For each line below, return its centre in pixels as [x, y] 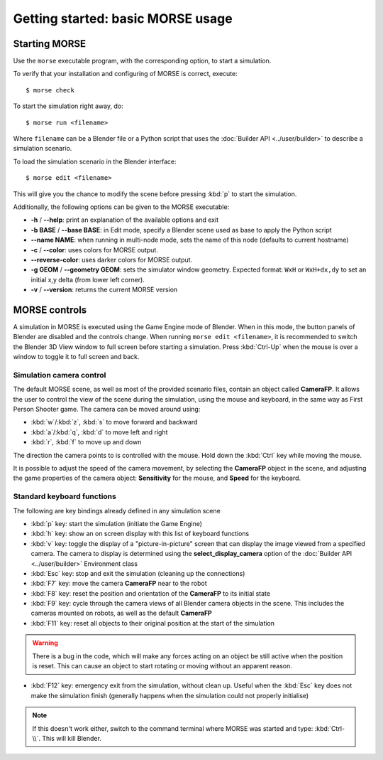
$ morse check [50, 90]
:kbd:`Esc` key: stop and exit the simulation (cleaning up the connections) [138, 573]
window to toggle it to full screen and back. [76, 357]
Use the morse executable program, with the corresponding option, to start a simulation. [142, 61]
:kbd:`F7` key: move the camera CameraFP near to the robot [119, 584]
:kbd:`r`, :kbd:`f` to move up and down [86, 442]
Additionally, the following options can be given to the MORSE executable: [121, 207]
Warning [45, 643]
